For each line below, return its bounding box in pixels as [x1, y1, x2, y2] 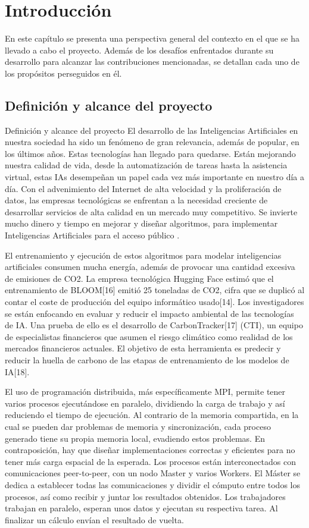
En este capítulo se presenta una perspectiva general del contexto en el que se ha [5, 32, 299, 45]
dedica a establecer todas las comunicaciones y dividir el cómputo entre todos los [5, 478, 300, 491]
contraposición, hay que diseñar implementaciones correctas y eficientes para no [5, 444, 295, 456]
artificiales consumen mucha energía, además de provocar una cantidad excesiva [5, 260, 295, 273]
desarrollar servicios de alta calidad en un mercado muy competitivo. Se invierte [5, 205, 298, 218]
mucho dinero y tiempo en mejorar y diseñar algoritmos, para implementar [5, 217, 278, 230]
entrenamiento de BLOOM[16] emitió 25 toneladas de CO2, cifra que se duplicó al [5, 284, 305, 296]
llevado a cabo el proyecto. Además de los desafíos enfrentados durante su [5, 43, 274, 56]
